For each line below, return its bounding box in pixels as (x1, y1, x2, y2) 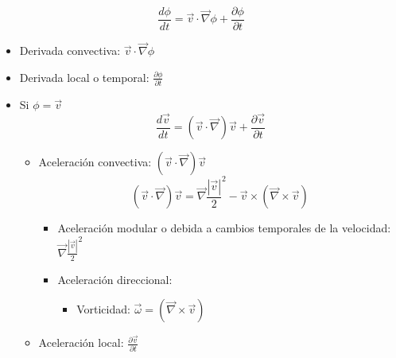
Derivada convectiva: (19, 42, 121, 59)
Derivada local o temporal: (19, 68, 149, 85)
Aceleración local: (38, 334, 124, 351)
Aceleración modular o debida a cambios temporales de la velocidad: (57, 220, 391, 236)
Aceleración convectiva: (38, 154, 152, 170)
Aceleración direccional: (57, 270, 173, 287)
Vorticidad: (76, 301, 130, 317)
